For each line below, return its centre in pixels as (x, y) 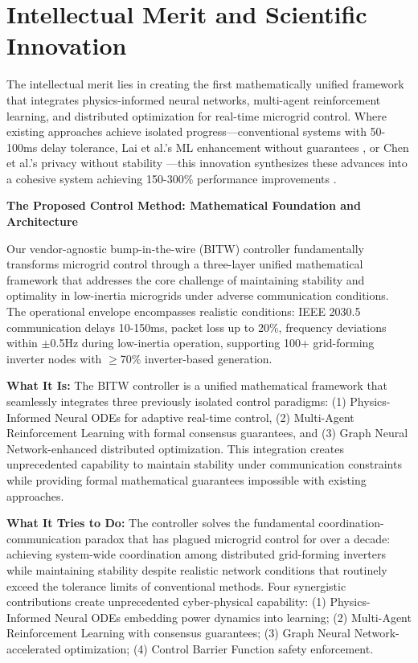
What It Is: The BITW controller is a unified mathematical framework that (197, 385)
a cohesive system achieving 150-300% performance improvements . (172, 178)
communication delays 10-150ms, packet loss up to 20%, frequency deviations (197, 327)
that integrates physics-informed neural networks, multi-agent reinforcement (194, 99)
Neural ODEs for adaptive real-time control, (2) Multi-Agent (204, 417)
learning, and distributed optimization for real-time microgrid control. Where (197, 115)
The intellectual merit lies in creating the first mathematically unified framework (205, 84)
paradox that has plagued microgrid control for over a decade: (238, 538)
